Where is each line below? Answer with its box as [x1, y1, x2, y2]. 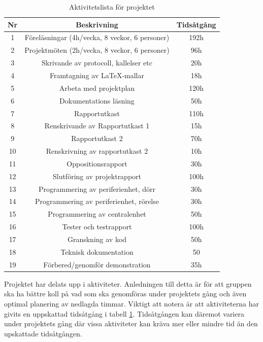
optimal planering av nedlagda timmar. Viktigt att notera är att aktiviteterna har [4, 298, 259, 309]
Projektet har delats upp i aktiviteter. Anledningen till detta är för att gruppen [4, 278, 252, 289]
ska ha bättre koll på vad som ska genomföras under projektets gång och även [4, 288, 247, 299]
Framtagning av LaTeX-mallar [50, 70, 144, 80]
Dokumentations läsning [59, 95, 135, 106]
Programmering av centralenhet [48, 209, 146, 219]
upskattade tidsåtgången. [4, 328, 82, 338]
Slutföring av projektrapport [52, 170, 142, 181]
